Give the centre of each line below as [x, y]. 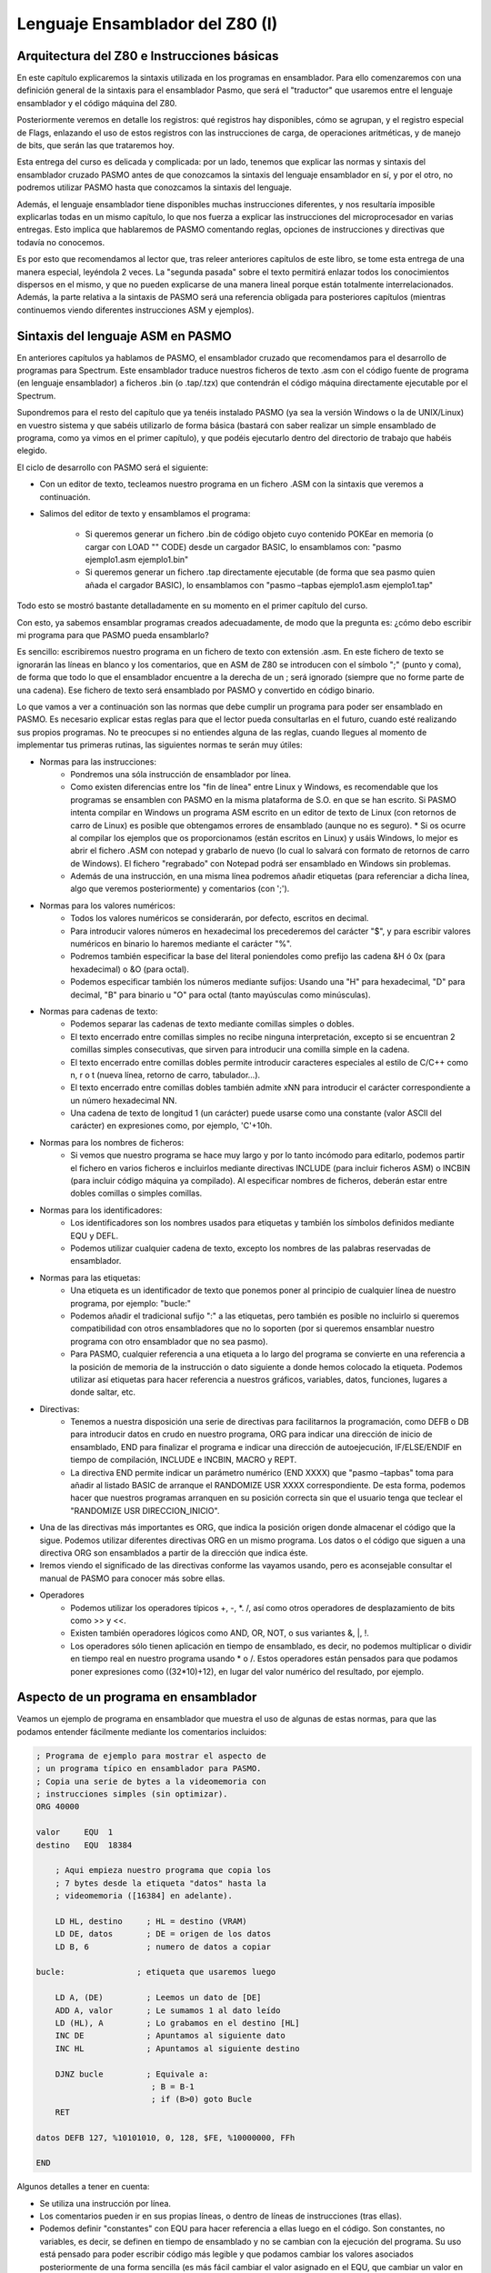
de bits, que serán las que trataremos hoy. [95, 145]
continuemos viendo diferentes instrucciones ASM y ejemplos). [135, 310]
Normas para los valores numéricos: [108, 906]
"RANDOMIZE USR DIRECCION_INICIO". [145, 1510]
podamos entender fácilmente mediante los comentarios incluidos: [142, 1731]
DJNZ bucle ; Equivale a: [132, 2074]
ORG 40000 [58, 1807]
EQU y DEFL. [95, 1236]
